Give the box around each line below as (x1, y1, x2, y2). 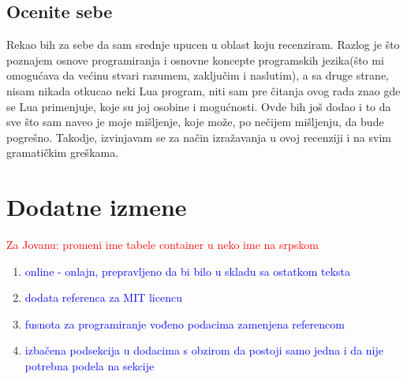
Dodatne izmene (6, 191, 187, 223)
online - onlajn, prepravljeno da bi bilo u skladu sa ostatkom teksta (24, 262, 351, 279)
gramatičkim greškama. (6, 144, 119, 161)
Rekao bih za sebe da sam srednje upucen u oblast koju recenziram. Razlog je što (6, 36, 400, 53)
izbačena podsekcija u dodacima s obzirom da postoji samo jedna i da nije (24, 342, 383, 359)
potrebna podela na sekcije (24, 358, 155, 374)
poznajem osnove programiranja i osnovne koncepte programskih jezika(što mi (6, 51, 384, 68)
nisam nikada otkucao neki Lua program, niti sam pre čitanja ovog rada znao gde (6, 82, 401, 98)
